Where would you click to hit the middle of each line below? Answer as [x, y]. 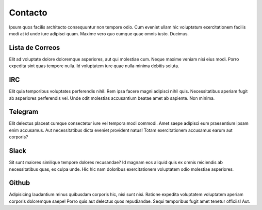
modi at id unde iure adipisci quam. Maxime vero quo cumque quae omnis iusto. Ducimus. [99, 33]
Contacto [28, 13]
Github [19, 183]
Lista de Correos [34, 48]
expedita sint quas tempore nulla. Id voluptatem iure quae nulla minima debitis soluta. [94, 66]
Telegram [24, 112]
